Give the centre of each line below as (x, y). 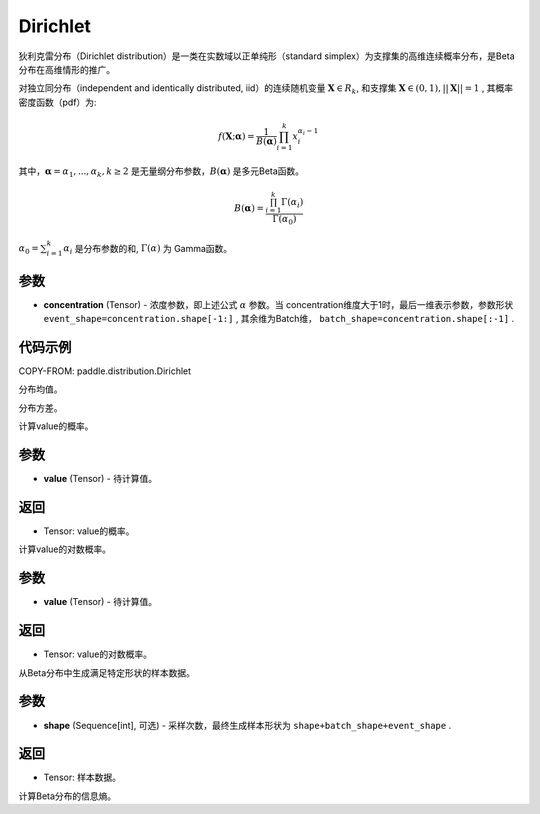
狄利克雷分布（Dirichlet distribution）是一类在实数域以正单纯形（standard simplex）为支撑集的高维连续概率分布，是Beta (266, 56)
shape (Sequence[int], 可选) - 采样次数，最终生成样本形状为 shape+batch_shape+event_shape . (247, 725)
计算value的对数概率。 (65, 549)
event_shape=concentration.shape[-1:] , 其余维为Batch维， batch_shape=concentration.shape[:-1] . (279, 319)
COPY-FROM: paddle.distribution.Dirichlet (105, 371)
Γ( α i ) (292, 203)
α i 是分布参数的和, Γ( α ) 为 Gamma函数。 (148, 249)
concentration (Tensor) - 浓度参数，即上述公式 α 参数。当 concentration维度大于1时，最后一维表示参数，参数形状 (278, 304)
